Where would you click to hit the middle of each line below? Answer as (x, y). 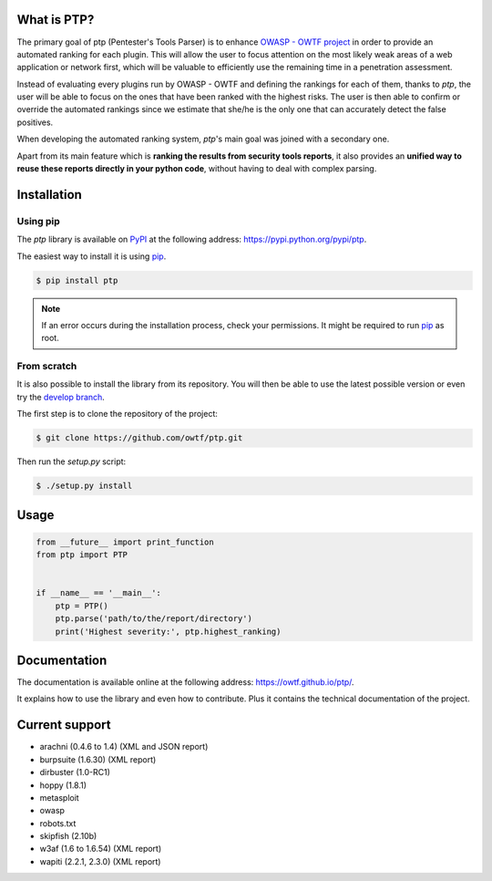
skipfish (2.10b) (68, 836)
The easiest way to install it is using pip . (92, 256)
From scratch (47, 367)
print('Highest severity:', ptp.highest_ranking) (168, 631)
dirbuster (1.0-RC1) (75, 772)
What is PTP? (56, 20)
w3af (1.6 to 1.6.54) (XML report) (101, 849)
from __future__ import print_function (125, 542)
